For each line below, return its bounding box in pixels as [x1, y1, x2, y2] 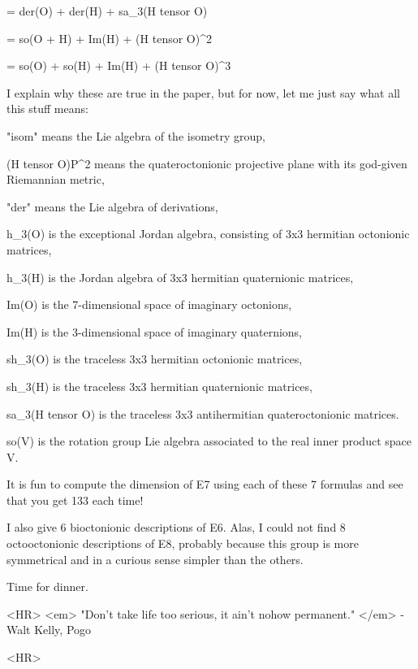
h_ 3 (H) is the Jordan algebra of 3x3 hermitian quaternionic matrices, [6, 268, 354, 285]
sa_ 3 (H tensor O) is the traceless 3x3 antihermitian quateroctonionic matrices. [6, 405, 399, 422]
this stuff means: [6, 100, 88, 117]
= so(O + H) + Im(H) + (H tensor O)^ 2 [6, 29, 212, 46]
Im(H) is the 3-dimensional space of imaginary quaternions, [6, 323, 302, 340]
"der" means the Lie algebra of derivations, [6, 198, 218, 215]
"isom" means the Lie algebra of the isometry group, [6, 127, 265, 144]
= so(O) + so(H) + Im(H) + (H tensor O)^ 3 [6, 57, 231, 74]
